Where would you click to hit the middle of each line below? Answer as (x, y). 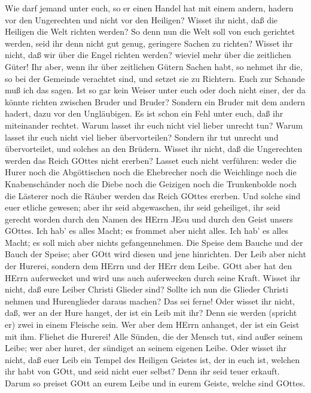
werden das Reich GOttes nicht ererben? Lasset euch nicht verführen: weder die (151, 160)
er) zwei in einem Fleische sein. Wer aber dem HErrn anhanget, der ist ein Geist (152, 325)
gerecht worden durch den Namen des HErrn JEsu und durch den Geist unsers (149, 219)
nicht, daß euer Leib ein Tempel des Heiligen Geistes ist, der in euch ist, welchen (153, 359)
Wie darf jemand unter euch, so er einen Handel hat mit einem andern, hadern (149, 8)
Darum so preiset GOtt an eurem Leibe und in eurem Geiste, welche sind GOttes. (155, 383)
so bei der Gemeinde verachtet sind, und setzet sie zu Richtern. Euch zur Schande (155, 78)
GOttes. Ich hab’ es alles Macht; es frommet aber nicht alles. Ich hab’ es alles (147, 231)
